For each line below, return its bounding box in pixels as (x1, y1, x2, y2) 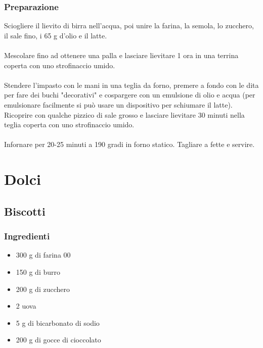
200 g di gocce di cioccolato (16, 334, 101, 345)
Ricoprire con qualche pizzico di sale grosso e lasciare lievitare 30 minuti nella (4, 109, 245, 120)
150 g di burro (16, 266, 61, 277)
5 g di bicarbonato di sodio (16, 317, 100, 328)
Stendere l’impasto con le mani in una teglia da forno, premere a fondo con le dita (4, 79, 259, 90)
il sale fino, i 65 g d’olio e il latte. (4, 30, 107, 40)
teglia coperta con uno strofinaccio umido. (4, 119, 135, 130)
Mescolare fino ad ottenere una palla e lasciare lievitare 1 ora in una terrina (4, 50, 239, 60)
